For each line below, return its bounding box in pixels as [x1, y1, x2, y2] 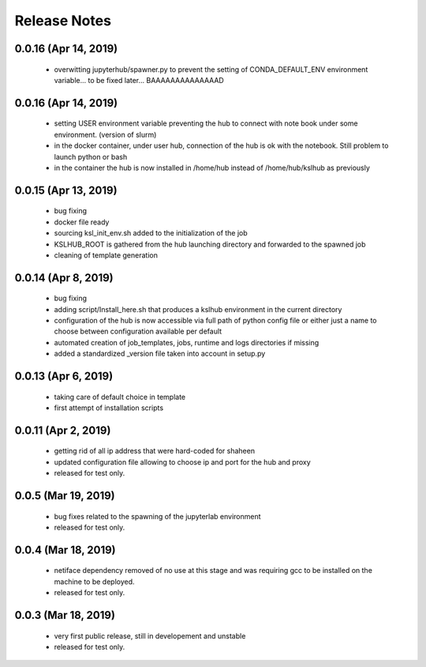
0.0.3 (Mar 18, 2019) [14, 609, 116, 622]
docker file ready [54, 217, 110, 227]
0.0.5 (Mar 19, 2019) [14, 489, 116, 503]
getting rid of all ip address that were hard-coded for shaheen [54, 447, 256, 456]
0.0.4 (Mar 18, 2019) [14, 543, 116, 556]
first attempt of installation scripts [54, 403, 164, 413]
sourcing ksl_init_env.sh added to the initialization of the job [54, 228, 248, 238]
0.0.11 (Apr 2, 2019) [14, 424, 111, 437]
